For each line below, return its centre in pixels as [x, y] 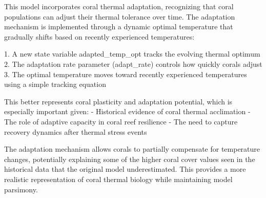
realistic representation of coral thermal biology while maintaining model [118, 179]
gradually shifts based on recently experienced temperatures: [99, 36]
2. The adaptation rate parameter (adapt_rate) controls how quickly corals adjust [133, 64]
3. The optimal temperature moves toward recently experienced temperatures [126, 74]
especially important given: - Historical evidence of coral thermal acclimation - [127, 111]
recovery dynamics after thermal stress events [76, 131]
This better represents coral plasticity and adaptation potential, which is [118, 101]
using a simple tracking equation [55, 84]
